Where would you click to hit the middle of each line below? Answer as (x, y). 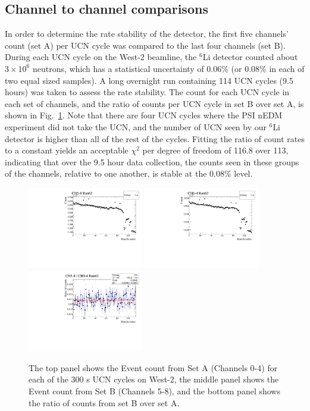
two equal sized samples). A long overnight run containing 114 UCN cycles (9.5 (149, 80)
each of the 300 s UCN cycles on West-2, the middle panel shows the (154, 379)
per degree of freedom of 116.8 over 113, (215, 150)
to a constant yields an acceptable (67, 150)
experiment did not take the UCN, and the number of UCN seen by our (136, 126)
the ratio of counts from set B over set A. (104, 402)
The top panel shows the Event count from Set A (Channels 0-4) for (153, 367)
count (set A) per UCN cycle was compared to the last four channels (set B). (145, 45)
